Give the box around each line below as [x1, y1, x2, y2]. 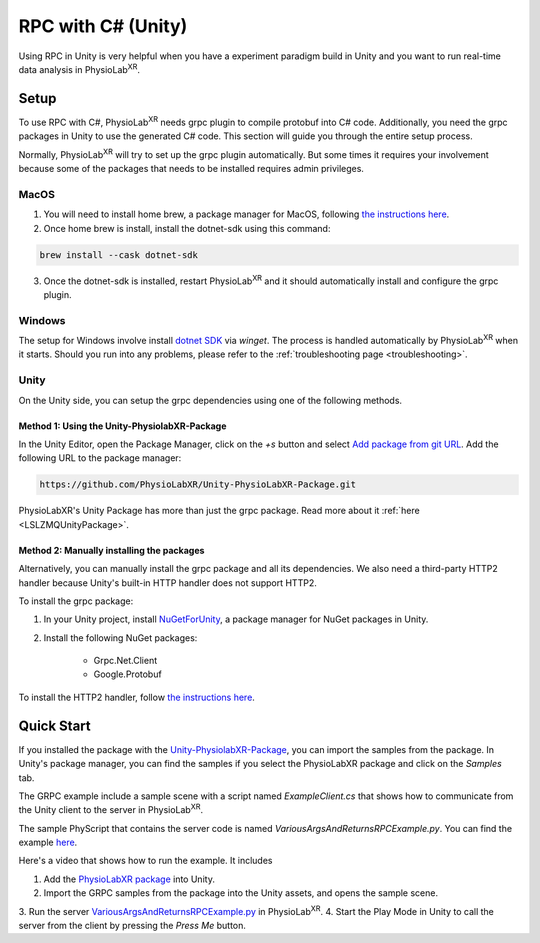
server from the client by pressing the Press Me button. [18, 920, 247, 932]
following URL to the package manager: [18, 452, 182, 464]
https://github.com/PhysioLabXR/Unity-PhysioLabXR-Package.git [39, 479, 357, 490]
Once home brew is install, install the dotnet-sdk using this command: [43, 222, 331, 234]
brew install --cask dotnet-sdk [39, 249, 199, 260]
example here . [18, 836, 78, 849]
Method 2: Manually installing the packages [18, 544, 205, 556]
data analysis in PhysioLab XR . [18, 62, 140, 75]
